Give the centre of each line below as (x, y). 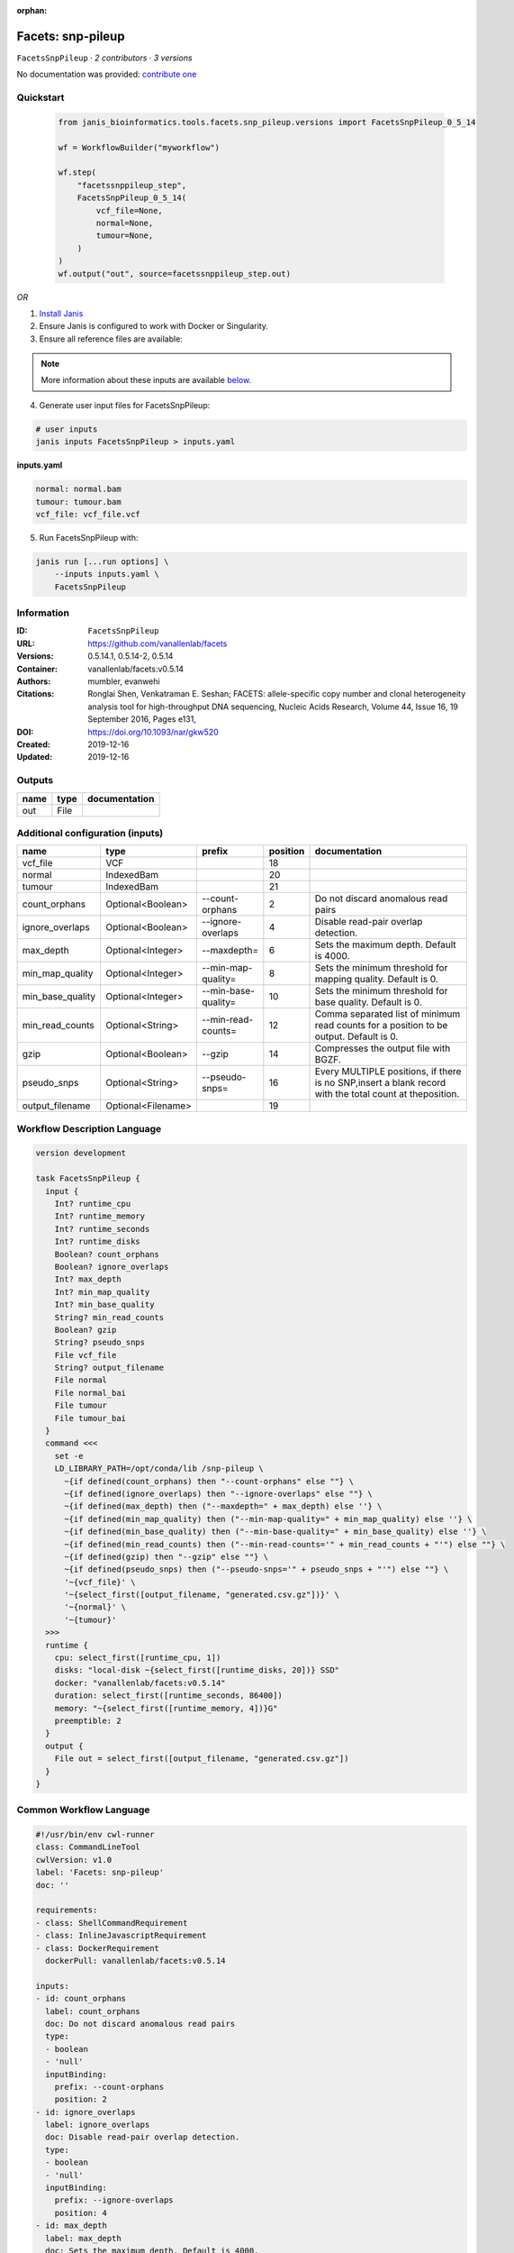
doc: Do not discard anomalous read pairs (140, 2024)
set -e (69, 1456)
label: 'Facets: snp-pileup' (100, 1873)
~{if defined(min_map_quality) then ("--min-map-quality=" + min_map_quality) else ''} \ (268, 1519)
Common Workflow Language (83, 1810)
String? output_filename (109, 1368)
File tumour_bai (90, 1418)
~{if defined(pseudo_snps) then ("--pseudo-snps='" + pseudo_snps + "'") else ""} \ (257, 1569)
